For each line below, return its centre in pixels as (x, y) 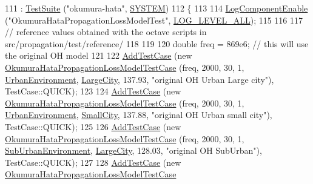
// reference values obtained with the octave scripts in (106, 32)
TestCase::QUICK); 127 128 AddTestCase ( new (93, 162)
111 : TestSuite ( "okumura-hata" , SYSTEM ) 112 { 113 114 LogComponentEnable (156, 8)
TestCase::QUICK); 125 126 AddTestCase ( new (93, 126)
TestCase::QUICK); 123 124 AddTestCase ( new (93, 91)
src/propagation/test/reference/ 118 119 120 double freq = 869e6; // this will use (157, 43)
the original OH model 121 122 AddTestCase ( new (99, 55)
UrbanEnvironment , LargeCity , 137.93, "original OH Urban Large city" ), (140, 79)
